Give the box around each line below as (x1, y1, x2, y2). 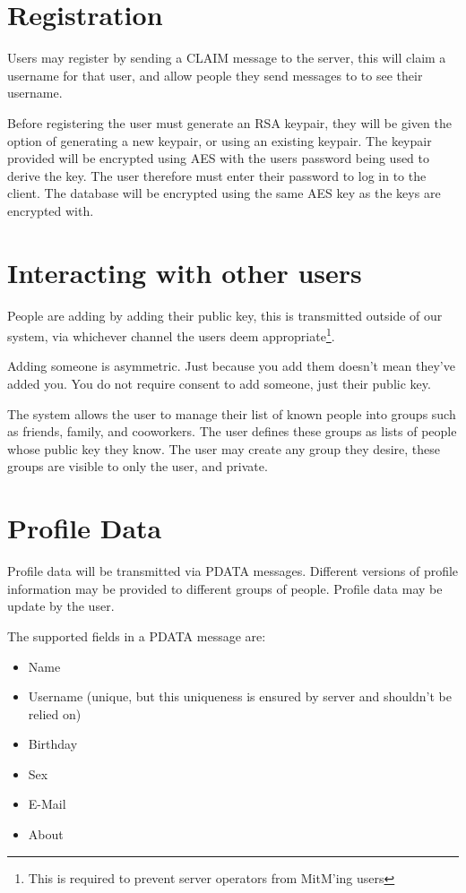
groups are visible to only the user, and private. (7, 457, 268, 476)
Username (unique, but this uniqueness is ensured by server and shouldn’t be (28, 687, 452, 706)
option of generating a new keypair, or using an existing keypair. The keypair (7, 131, 432, 150)
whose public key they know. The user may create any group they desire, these (7, 439, 441, 458)
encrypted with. (7, 201, 94, 219)
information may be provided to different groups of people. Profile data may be (7, 579, 443, 597)
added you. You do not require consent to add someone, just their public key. (7, 374, 431, 393)
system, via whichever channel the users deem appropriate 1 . (7, 324, 335, 345)
